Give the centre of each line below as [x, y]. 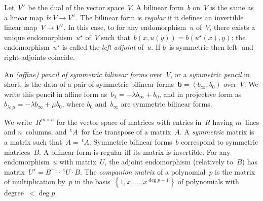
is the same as [232, 7]
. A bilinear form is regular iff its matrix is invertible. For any [135, 152]
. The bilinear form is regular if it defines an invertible [160, 17]
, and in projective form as [200, 94]
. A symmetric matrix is [217, 132]
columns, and [46, 132]
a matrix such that [33, 141]
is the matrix [235, 171]
